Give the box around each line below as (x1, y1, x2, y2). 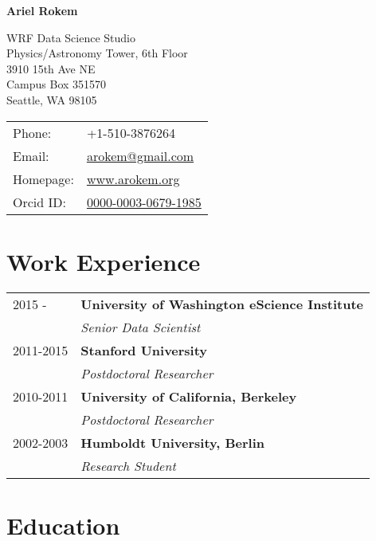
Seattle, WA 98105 (6, 91, 97, 108)
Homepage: (13, 169, 74, 188)
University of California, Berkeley (80, 386, 297, 406)
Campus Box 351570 (6, 76, 107, 92)
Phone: (13, 123, 52, 142)
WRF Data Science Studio (6, 29, 135, 45)
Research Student (80, 456, 176, 475)
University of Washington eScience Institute (80, 294, 364, 313)
